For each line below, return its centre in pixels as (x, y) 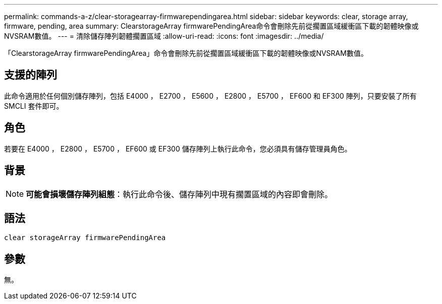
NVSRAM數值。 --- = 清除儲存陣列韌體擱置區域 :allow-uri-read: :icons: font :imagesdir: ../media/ (164, 36)
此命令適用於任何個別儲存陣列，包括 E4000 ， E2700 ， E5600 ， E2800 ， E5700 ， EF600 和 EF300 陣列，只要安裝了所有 (210, 96)
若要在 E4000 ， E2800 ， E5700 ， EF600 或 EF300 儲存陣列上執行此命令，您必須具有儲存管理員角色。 (178, 148)
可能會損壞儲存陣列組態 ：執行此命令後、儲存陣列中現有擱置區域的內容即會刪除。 (179, 194)
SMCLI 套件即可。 (34, 106)
